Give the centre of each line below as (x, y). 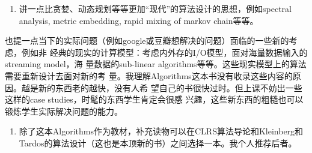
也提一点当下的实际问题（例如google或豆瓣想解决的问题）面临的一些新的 (147, 40)
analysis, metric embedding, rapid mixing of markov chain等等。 (139, 20)
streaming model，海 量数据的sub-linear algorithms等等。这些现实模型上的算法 (156, 64)
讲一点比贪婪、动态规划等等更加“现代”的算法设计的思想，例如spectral (155, 8)
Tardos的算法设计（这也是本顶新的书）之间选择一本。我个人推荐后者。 (158, 142)
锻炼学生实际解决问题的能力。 (64, 111)
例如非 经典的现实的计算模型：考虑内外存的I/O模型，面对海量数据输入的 (164, 52)
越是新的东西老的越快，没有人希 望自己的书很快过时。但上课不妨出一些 (162, 87)
